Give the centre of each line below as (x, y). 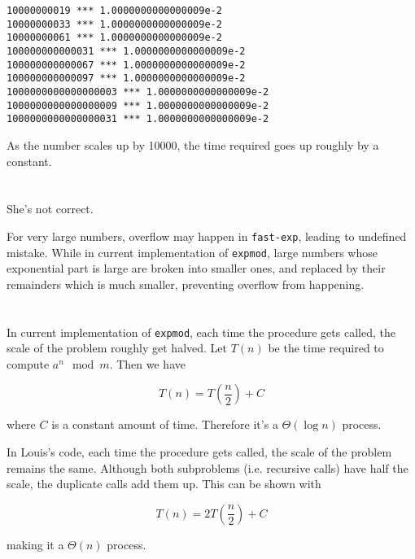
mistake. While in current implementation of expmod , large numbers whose (192, 252)
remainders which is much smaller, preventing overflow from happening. (186, 284)
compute (28, 363)
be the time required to (326, 348)
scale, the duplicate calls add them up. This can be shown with (164, 484)
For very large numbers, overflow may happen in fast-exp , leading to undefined (207, 236)
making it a (35, 544)
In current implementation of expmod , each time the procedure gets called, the (201, 332)
